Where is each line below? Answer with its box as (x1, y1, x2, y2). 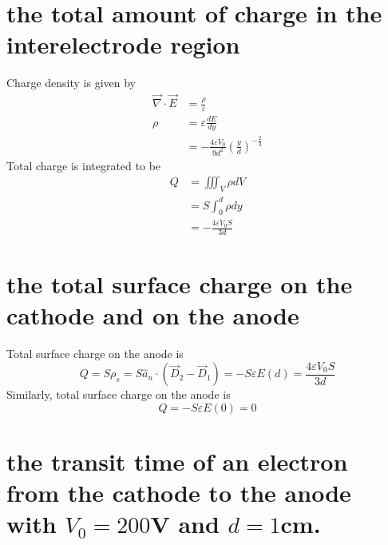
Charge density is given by (6, 74, 136, 91)
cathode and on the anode (6, 299, 299, 332)
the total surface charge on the (6, 268, 353, 300)
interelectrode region (6, 28, 240, 61)
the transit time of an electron (6, 445, 348, 478)
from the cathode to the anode (6, 476, 351, 509)
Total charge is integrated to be (6, 157, 161, 173)
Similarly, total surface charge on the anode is (6, 386, 231, 403)
